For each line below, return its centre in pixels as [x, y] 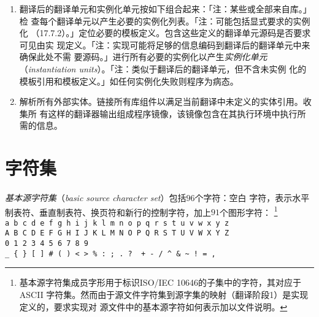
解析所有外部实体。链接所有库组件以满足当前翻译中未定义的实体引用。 [161, 101]
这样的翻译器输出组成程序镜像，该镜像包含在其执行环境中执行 [173, 113]
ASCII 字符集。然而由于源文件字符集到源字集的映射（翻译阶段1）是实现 [164, 294]
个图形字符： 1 [249, 211]
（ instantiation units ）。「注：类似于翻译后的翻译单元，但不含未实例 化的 [163, 68]
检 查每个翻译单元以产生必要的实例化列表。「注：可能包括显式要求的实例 [165, 21]
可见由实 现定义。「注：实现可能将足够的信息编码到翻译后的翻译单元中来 [165, 44]
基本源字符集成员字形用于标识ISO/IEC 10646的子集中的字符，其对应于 [160, 282]
